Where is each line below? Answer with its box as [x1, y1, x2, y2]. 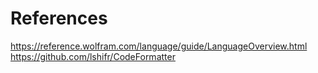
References [10, 7, 108, 30]
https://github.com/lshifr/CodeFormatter [10, 50, 176, 62]
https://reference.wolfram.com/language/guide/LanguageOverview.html [10, 40, 308, 52]
